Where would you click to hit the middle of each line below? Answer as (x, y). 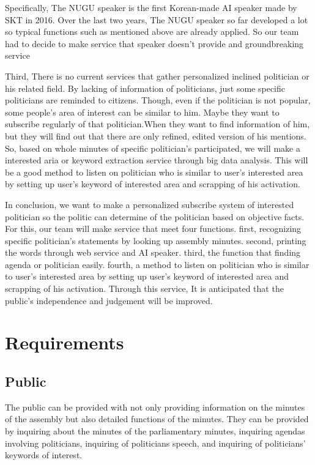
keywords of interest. (44, 455)
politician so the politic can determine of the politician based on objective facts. (155, 216)
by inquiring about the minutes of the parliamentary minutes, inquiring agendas (155, 431)
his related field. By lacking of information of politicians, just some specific (145, 88)
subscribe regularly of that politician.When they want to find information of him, (157, 124)
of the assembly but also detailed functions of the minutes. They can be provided (157, 419)
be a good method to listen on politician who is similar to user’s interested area (154, 172)
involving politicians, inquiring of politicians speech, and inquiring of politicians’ (155, 443)
